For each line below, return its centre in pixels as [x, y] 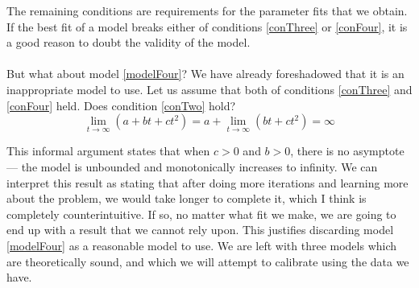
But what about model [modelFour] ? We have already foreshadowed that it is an [205, 74]
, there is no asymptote [347, 151]
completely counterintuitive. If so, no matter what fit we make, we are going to [201, 214]
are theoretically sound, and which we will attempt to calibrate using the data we [208, 261]
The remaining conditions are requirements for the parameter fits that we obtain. [207, 10]
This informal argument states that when [108, 151]
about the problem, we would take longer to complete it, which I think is [187, 198]
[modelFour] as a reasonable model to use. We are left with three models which [202, 245]
